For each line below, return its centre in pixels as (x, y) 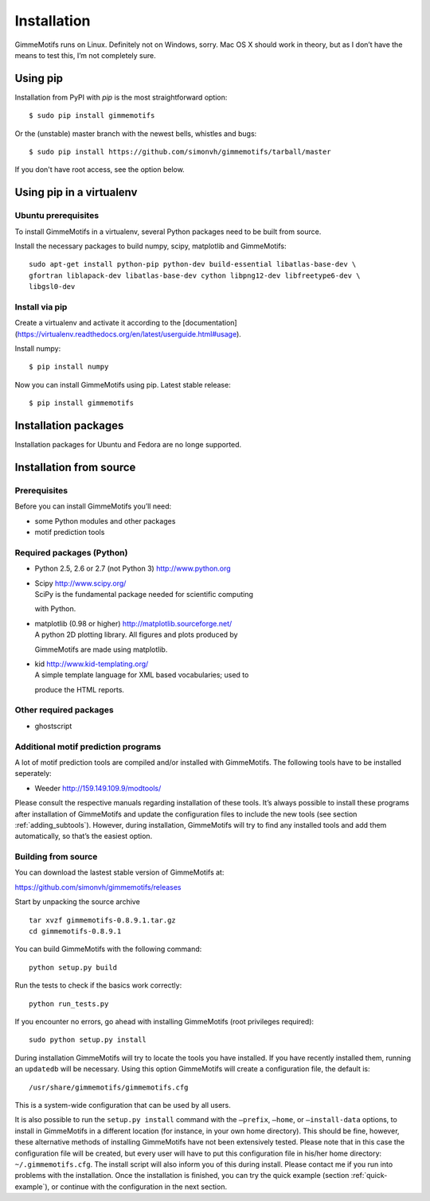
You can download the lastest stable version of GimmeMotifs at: (119, 872)
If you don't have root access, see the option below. (100, 170)
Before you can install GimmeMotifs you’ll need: (93, 506)
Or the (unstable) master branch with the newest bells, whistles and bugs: (136, 133)
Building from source (56, 857)
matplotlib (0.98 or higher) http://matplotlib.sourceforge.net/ (133, 623)
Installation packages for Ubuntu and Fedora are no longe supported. (128, 445)
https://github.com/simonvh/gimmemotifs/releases (98, 887)
